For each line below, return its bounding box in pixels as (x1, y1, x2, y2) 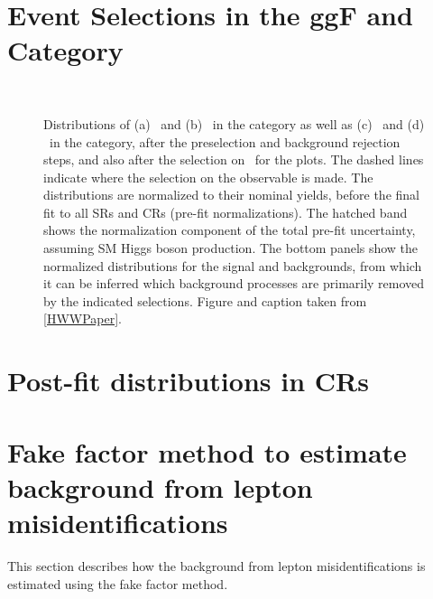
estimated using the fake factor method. (7, 574, 228, 593)
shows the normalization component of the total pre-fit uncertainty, (43, 220, 416, 239)
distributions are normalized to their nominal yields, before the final (43, 185, 419, 204)
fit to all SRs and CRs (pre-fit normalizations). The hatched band (43, 202, 408, 221)
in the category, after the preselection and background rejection (49, 132, 401, 151)
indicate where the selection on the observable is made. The (43, 167, 373, 186)
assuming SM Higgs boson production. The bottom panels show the (43, 239, 419, 257)
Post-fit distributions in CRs (7, 362, 369, 399)
